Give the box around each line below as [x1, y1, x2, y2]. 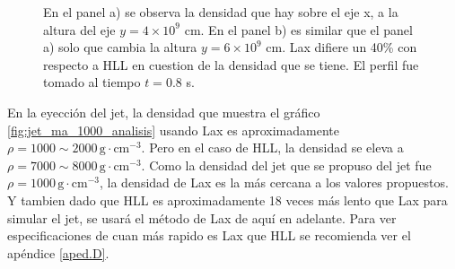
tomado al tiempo [43, 73, 141, 91]
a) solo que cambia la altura [43, 38, 197, 56]
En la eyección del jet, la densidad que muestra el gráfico [7, 102, 320, 121]
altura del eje [43, 20, 116, 39]
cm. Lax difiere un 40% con [266, 38, 417, 56]
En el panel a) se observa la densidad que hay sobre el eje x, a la [43, 3, 398, 21]
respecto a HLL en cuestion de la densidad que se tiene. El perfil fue [43, 55, 419, 74]
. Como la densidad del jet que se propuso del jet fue [141, 155, 432, 174]
